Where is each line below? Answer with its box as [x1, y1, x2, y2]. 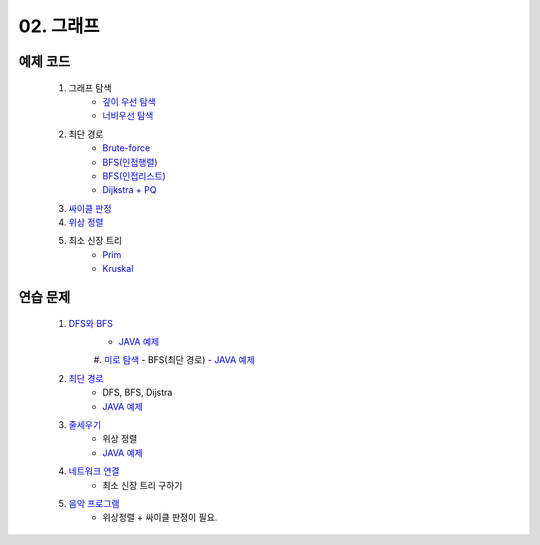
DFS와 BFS [68, 317, 114, 329]
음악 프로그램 [68, 497, 120, 509]
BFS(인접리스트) [102, 170, 167, 182]
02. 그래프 [18, 15, 100, 37]
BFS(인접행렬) [102, 156, 159, 168]
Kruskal [102, 263, 134, 275]
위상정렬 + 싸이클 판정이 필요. [102, 511, 218, 524]
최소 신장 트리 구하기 [102, 479, 183, 491]
